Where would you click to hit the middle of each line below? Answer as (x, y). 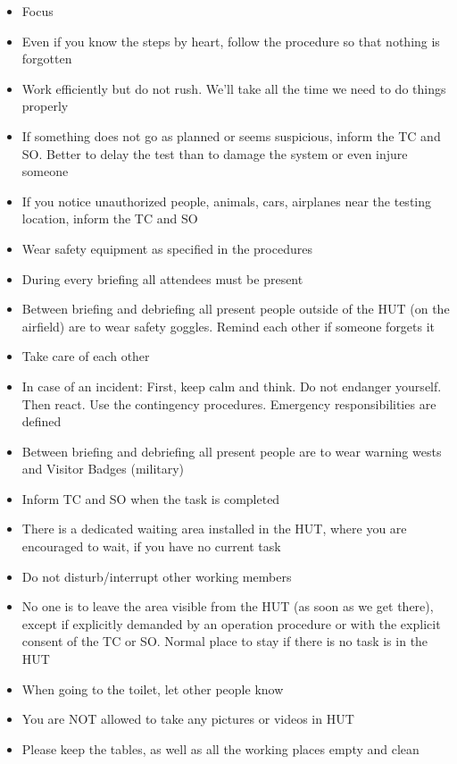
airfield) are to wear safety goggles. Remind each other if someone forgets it (228, 326)
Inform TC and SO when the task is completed (151, 498)
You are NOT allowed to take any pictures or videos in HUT (188, 719)
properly (45, 106)
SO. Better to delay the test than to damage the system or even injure (215, 153)
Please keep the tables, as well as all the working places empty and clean (220, 748)
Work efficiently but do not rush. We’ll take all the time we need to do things (234, 88)
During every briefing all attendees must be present (162, 278)
